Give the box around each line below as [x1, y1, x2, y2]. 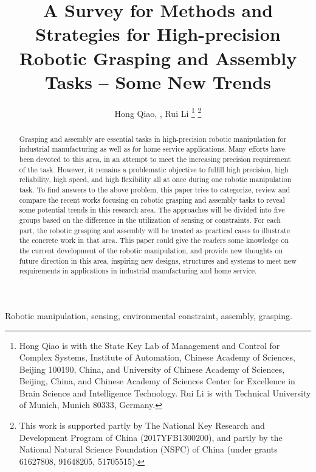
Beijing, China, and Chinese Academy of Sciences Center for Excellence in [19, 375, 295, 387]
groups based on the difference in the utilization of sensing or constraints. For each [19, 214, 281, 225]
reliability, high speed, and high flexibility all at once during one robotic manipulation [19, 174, 292, 185]
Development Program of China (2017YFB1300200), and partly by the [19, 431, 283, 443]
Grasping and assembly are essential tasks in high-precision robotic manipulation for [19, 133, 287, 144]
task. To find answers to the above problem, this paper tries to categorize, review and [19, 185, 290, 195]
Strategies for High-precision [35, 21, 281, 46]
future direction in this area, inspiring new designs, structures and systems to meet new [19, 255, 297, 266]
